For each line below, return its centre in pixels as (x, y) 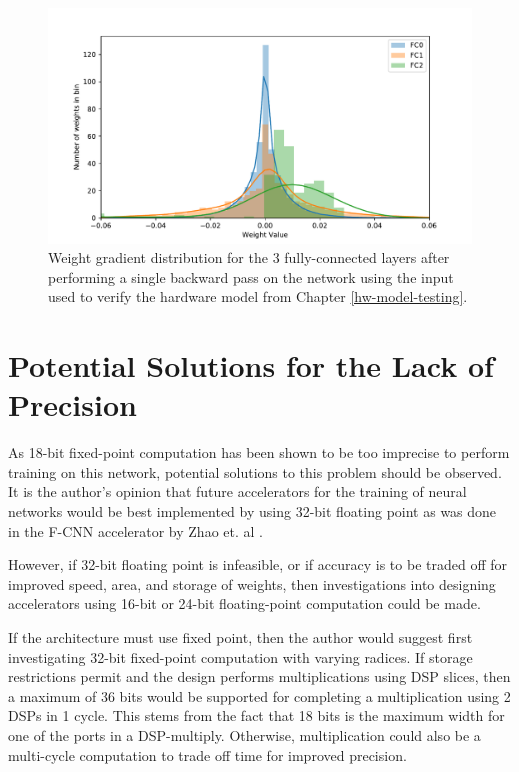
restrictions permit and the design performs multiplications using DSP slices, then (259, 676)
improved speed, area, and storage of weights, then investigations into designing (252, 583)
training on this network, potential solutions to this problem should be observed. (255, 471)
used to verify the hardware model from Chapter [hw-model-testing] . (258, 296)
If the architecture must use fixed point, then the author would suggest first (240, 637)
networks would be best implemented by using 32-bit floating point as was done (252, 511)
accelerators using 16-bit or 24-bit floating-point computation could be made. (244, 603)
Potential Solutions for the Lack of (251, 365)
